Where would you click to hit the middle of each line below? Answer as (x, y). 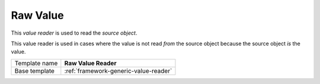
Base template (34, 70)
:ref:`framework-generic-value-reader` (118, 70)
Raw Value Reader (90, 63)
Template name (36, 63)
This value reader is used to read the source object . (74, 33)
